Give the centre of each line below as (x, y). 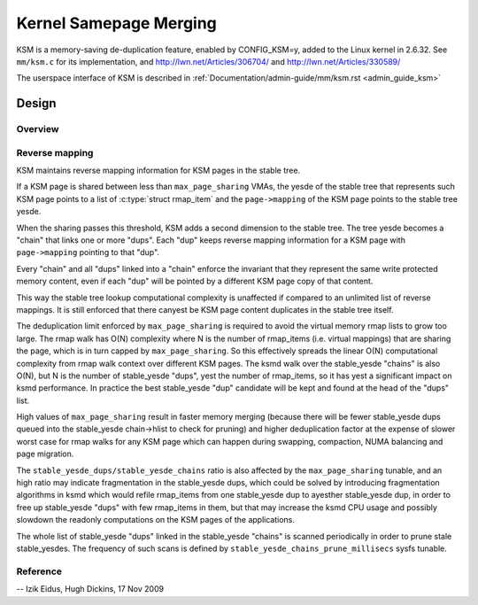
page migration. (45, 454)
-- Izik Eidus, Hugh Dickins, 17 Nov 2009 (90, 589)
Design (36, 103)
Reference (39, 571)
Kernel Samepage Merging (116, 23)
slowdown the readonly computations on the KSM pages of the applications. (156, 520)
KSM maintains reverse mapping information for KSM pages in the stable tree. (158, 171)
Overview (38, 129)
